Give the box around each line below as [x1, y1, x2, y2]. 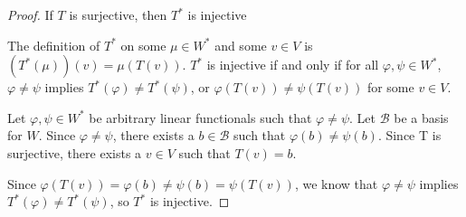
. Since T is [377, 126, 442, 145]
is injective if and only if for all [206, 55, 379, 74]
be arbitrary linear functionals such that [89, 108, 312, 127]
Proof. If [7, 5, 53, 24]
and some [214, 35, 267, 54]
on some [120, 35, 166, 54]
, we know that [294, 174, 378, 193]
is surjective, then [69, 5, 167, 24]
